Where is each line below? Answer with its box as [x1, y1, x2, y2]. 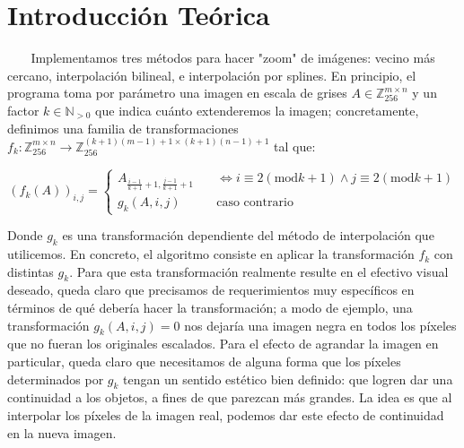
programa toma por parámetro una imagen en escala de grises [7, 83, 347, 102]
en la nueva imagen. [7, 423, 117, 442]
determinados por [7, 369, 104, 388]
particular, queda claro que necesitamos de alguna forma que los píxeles [7, 352, 401, 371]
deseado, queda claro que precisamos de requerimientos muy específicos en [7, 280, 415, 299]
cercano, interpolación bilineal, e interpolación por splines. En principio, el [7, 65, 416, 84]
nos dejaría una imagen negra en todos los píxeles [184, 315, 457, 334]
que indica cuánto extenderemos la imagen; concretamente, [95, 100, 419, 119]
